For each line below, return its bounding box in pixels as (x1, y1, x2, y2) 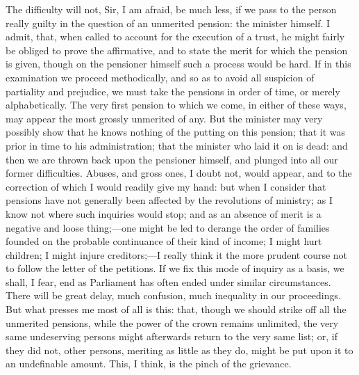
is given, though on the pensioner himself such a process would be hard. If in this (6, 56, 351, 71)
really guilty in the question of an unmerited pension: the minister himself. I (6, 15, 331, 30)
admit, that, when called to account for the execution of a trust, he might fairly (6, 29, 345, 44)
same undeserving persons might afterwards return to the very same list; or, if (6, 329, 338, 344)
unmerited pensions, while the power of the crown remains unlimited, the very (6, 315, 339, 330)
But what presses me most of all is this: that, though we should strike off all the (6, 302, 347, 317)
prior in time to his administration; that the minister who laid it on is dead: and (6, 138, 348, 152)
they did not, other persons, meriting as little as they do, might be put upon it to (6, 342, 353, 357)
